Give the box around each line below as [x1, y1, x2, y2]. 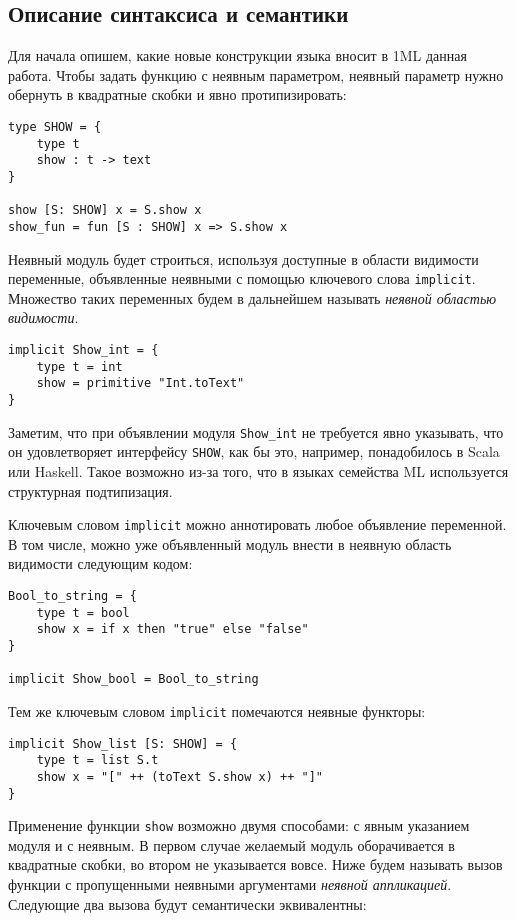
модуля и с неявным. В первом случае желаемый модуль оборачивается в [8, 834, 455, 855]
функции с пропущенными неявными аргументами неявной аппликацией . [8, 874, 452, 895]
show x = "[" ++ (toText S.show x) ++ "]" [36, 769, 323, 784]
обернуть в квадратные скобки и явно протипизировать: [8, 84, 347, 105]
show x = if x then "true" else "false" [36, 622, 309, 637]
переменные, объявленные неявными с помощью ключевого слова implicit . [8, 268, 476, 289]
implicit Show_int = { [8, 343, 159, 358]
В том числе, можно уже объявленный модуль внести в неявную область [8, 533, 452, 554]
